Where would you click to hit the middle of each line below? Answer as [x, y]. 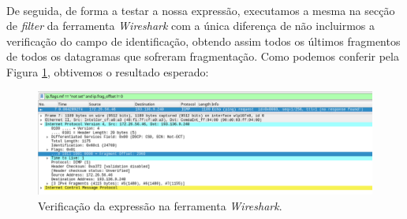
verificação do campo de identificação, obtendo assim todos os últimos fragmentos [203, 41]
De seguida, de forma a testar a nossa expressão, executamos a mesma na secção [201, 10]
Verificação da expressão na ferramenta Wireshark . [160, 205]
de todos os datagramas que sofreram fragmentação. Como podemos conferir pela [203, 56]
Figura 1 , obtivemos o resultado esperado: [108, 71]
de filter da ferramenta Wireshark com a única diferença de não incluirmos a [191, 26]
